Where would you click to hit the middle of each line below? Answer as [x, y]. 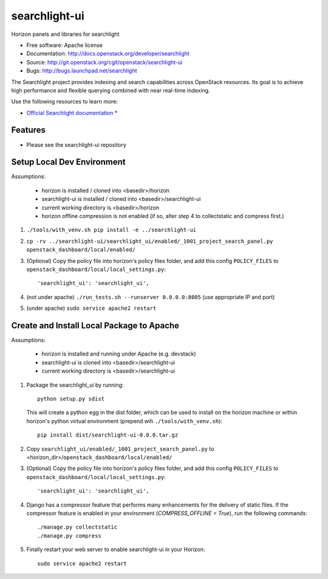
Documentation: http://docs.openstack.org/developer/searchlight [108, 54]
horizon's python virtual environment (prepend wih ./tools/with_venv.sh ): [125, 421]
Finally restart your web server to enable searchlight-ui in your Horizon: [116, 549]
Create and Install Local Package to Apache [95, 325]
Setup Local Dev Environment [68, 162]
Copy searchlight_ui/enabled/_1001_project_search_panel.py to [120, 449]
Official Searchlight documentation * [72, 113]
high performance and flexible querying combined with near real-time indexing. [111, 90]
